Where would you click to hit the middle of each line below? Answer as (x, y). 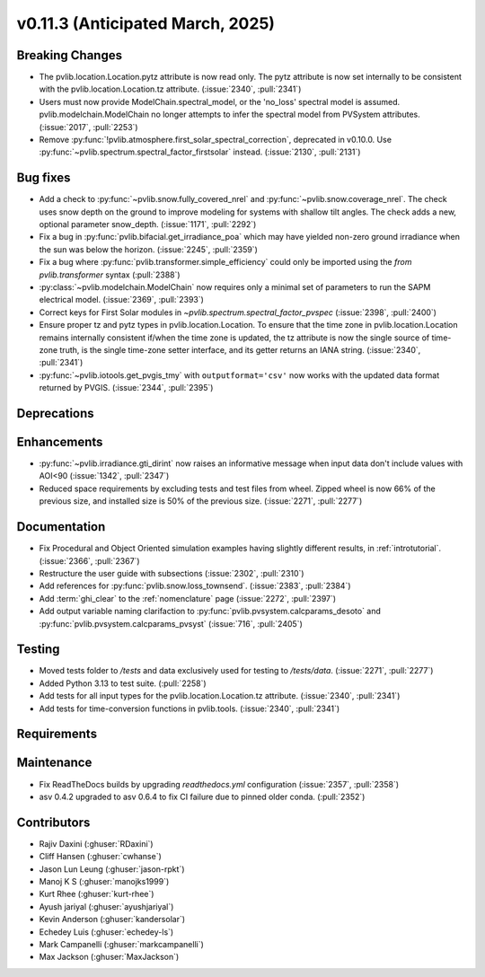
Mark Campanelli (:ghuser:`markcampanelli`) (121, 944)
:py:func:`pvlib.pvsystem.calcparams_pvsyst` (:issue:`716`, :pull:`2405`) (171, 623)
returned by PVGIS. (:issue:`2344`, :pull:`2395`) (126, 388)
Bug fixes (44, 178)
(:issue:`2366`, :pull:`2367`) (89, 560)
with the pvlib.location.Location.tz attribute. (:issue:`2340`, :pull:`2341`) (170, 89)
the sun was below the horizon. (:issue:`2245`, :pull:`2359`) (148, 249)
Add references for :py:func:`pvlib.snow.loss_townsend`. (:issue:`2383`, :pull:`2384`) (195, 586)
